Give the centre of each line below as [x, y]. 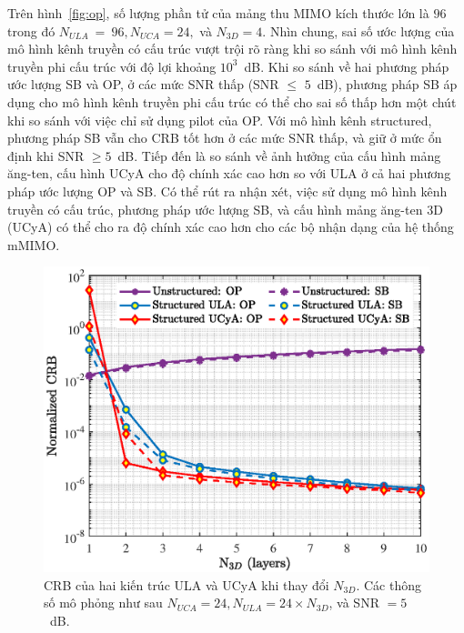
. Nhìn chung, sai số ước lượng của [358, 30]
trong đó [31, 30]
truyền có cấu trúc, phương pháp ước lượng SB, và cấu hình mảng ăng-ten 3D [225, 209]
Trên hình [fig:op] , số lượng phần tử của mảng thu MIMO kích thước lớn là [218, 13]
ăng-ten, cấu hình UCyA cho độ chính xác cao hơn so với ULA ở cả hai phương [229, 173]
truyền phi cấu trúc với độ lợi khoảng [112, 66]
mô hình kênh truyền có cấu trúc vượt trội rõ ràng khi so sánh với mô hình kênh [232, 49]
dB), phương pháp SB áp [387, 84]
